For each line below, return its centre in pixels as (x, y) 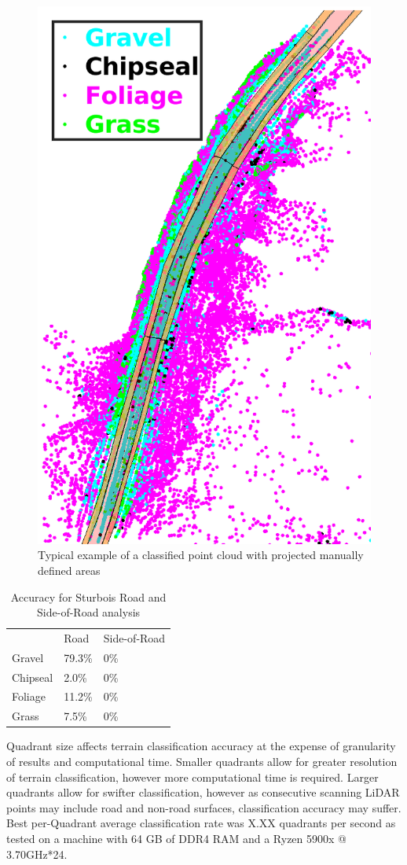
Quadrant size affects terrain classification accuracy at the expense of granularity (201, 746)
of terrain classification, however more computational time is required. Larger (192, 777)
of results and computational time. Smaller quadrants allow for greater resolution (202, 762)
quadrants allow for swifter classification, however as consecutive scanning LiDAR (203, 792)
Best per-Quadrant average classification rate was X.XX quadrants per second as (201, 823)
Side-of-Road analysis (89, 612)
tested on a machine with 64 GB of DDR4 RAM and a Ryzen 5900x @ (176, 838)
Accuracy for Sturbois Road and (88, 596)
